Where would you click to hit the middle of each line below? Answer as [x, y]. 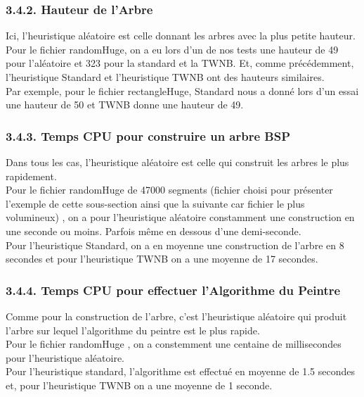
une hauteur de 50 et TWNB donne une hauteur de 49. [125, 105]
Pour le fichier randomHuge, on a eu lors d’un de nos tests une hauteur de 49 [172, 49]
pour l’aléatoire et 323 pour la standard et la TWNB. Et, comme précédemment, [180, 63]
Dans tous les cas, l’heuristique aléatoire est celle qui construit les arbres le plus [177, 162]
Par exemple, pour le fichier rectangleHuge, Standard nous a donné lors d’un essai [182, 90]
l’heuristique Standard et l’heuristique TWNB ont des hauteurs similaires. [165, 77]
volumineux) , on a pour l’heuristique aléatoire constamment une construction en [180, 217]
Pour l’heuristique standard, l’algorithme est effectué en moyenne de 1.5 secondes [180, 371]
